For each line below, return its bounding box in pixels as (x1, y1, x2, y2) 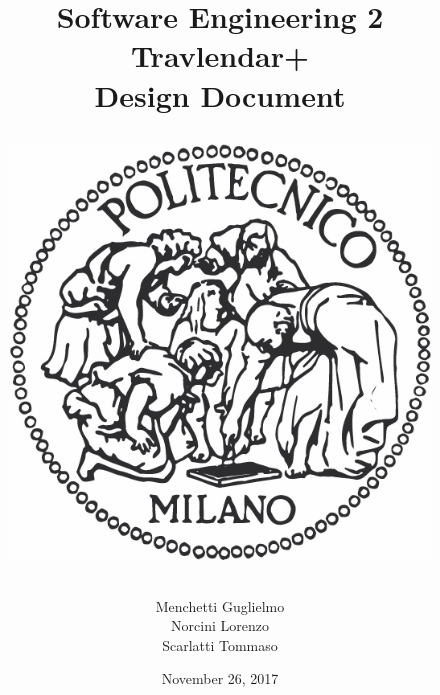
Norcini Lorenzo (171, 615, 269, 636)
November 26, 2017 (161, 668, 279, 689)
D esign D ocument (94, 74, 346, 115)
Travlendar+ (130, 35, 310, 76)
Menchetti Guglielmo (155, 595, 285, 616)
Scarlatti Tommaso (162, 634, 278, 655)
